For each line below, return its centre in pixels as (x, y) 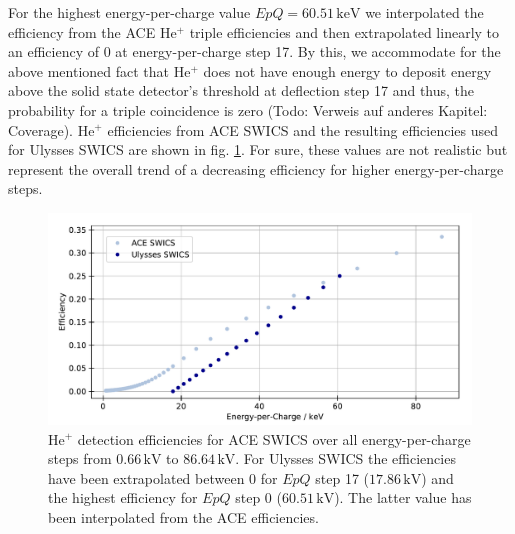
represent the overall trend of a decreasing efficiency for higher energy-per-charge (256, 168)
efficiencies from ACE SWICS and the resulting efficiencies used (303, 129)
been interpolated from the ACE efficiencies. (183, 516)
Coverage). (40, 129)
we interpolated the (424, 12)
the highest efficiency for (123, 497)
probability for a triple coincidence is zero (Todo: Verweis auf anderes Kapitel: (248, 109)
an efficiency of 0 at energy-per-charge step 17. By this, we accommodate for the (254, 51)
